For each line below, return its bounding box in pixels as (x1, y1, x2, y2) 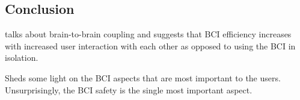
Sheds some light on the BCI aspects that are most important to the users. (5, 71, 281, 84)
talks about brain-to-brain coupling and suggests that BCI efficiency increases (5, 28, 292, 40)
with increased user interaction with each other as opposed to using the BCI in (5, 39, 296, 52)
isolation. (5, 51, 38, 64)
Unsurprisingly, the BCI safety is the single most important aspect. (5, 83, 253, 96)
